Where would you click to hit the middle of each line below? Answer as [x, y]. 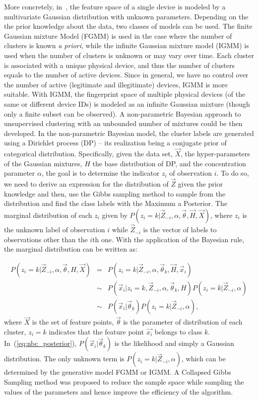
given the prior [200, 184]
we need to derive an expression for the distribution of [86, 184]
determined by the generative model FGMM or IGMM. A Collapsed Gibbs [118, 372]
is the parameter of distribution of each [183, 322]
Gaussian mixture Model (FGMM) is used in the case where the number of [118, 35]
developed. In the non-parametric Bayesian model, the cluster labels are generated [129, 133]
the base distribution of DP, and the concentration [169, 163]
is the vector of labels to [180, 230]
